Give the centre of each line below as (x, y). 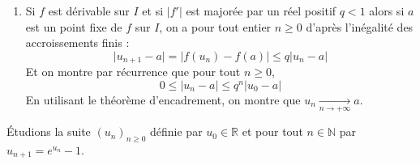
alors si (387, 11)
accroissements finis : (77, 42)
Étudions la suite (49, 131)
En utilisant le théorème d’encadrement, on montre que (163, 99)
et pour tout (272, 131)
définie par (176, 131)
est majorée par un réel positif (261, 11)
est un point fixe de (74, 26)
